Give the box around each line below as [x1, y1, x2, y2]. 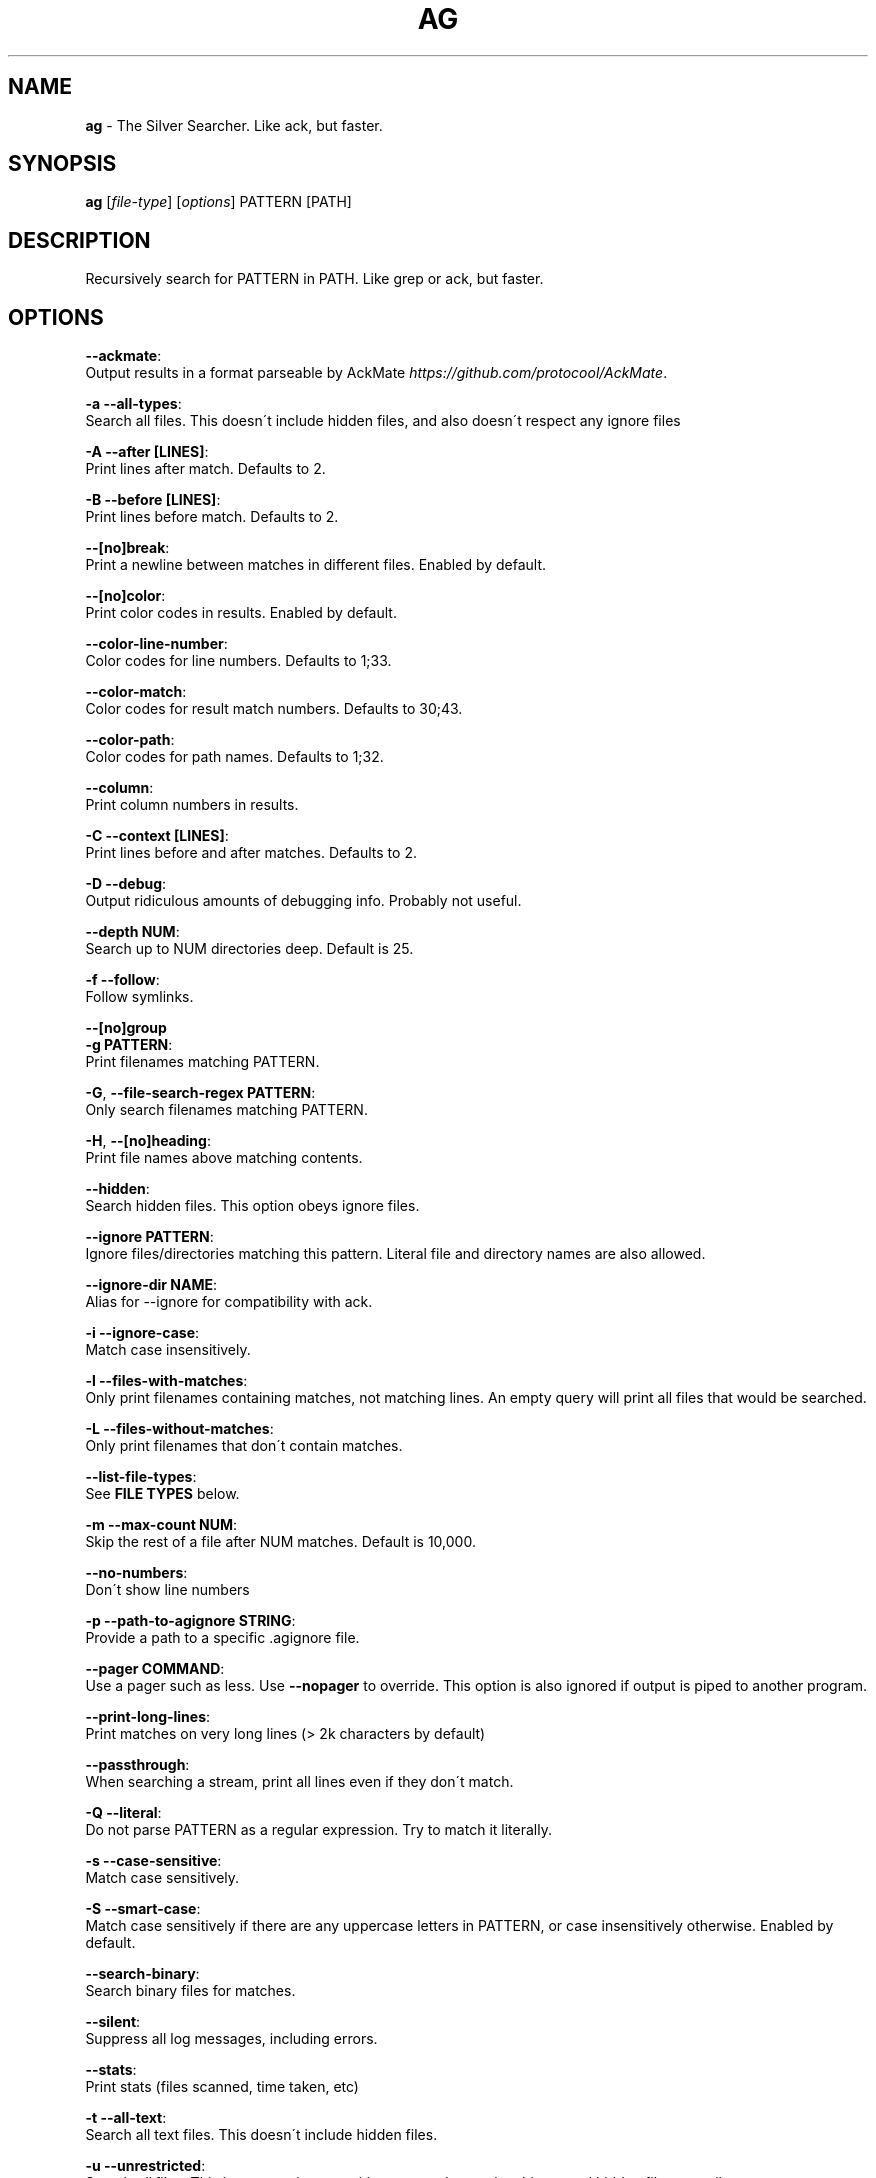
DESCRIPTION [8, 227, 151, 253]
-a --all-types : [85, 395, 182, 413]
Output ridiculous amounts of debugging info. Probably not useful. [85, 892, 522, 910]
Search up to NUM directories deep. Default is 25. [85, 940, 414, 958]
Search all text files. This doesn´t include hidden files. [85, 2126, 438, 2144]
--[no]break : [85, 539, 170, 557]
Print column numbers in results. [85, 796, 299, 814]
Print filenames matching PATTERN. [85, 1053, 320, 1071]
